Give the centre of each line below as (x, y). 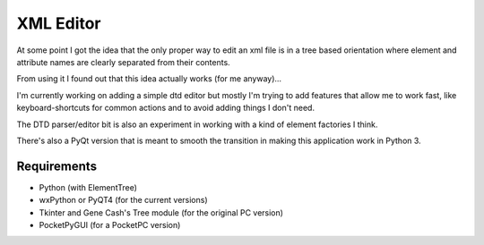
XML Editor (59, 23)
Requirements (57, 166)
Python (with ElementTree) (88, 187)
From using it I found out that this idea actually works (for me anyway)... (149, 79)
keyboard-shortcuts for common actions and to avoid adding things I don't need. (166, 108)
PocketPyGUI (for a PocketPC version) (110, 224)
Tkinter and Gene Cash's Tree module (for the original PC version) (161, 212)
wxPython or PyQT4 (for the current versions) (123, 200)
